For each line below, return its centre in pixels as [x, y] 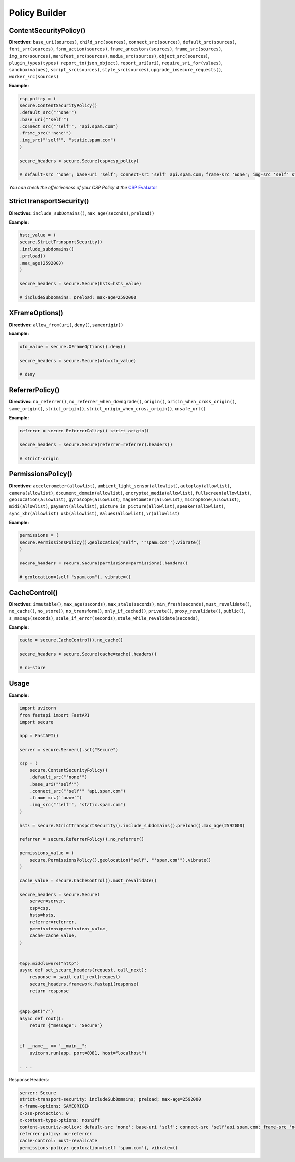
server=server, [48, 901]
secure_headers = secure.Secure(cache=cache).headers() [88, 654]
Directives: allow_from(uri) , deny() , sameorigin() [66, 325]
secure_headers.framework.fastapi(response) [84, 984]
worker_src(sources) [34, 77]
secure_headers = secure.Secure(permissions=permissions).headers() [104, 563]
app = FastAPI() [39, 736]
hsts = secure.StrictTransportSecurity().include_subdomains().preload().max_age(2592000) [132, 825]
